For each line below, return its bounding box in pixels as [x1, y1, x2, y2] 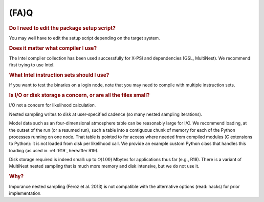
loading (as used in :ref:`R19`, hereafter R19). [9, 147, 99, 153]
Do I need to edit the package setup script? [9, 24, 116, 31]
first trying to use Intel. [9, 62, 55, 68]
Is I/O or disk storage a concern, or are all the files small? [9, 92, 150, 99]
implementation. [9, 190, 42, 196]
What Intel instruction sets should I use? [9, 72, 110, 79]
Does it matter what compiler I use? [9, 44, 97, 51]
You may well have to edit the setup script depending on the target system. [9, 35, 160, 41]
